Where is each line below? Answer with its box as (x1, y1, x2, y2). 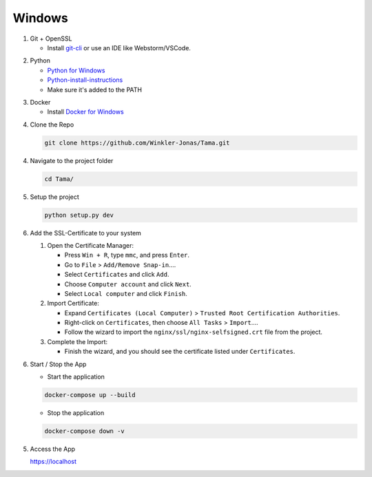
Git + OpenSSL (30, 34, 72, 43)
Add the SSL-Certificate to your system (30, 229, 141, 237)
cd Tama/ (44, 175, 74, 182)
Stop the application (47, 409, 105, 417)
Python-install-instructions (47, 76, 123, 84)
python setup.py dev (44, 211, 114, 219)
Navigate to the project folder (30, 156, 114, 165)
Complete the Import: (47, 337, 108, 346)
